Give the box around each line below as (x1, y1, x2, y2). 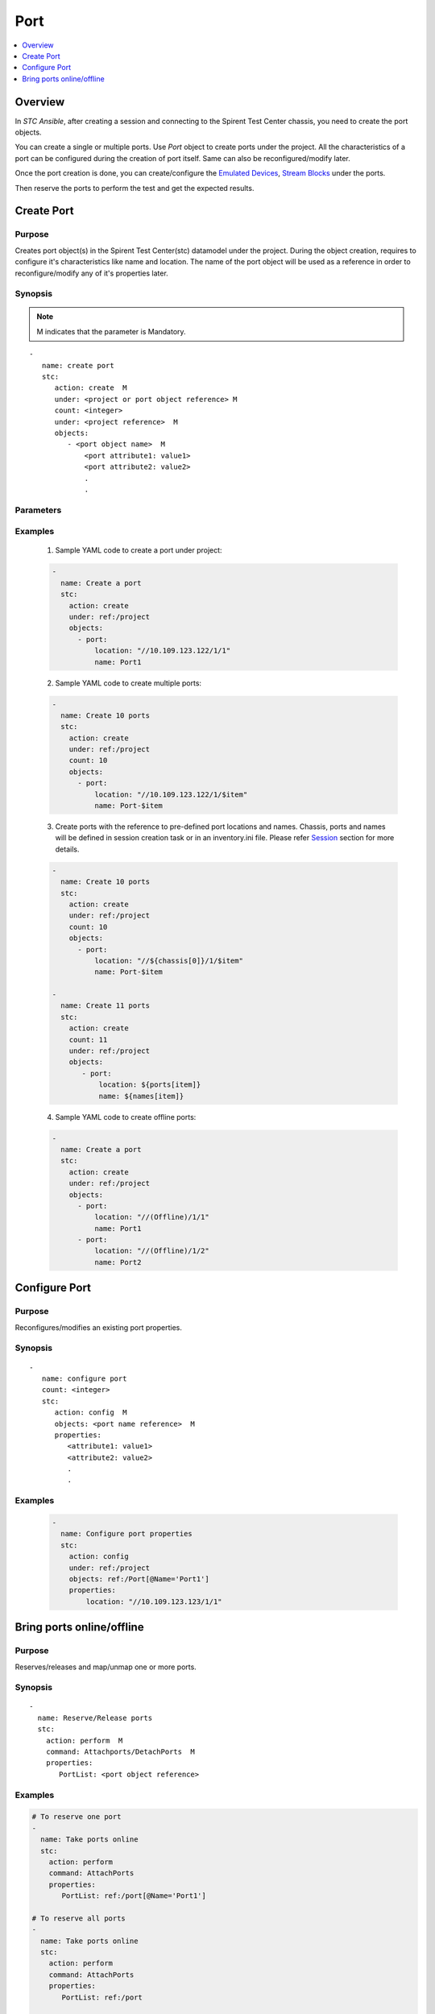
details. (55, 844, 80, 854)
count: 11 (68, 1035, 108, 1044)
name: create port (41, 361, 114, 370)
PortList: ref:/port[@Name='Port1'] (61, 1892, 207, 1900)
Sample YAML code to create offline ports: (55, 1112, 197, 1121)
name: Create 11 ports (60, 1001, 151, 1010)
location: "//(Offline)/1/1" (93, 1212, 209, 1222)
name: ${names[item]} (98, 1092, 184, 1100)
